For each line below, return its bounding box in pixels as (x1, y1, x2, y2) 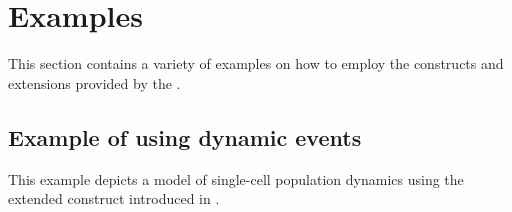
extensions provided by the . (8, 72, 181, 93)
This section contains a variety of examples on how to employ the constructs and (8, 53, 504, 74)
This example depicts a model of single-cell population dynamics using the (8, 168, 464, 189)
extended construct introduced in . (8, 188, 220, 209)
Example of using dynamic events (8, 121, 362, 152)
